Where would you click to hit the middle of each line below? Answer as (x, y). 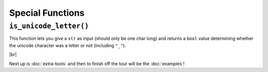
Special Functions (47, 13)
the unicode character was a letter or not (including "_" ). (67, 45)
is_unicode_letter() (49, 26)
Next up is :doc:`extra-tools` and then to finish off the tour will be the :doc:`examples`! (97, 64)
